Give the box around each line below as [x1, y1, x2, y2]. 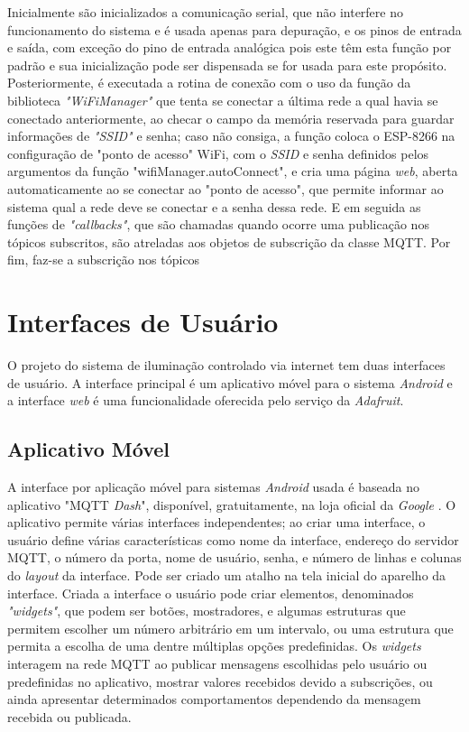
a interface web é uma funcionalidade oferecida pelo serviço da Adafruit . [7, 391, 404, 410]
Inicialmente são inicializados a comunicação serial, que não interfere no [7, 3, 403, 21]
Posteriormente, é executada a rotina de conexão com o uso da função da [7, 73, 411, 92]
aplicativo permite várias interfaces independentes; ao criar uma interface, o [7, 513, 426, 532]
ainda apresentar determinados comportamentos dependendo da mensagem [7, 690, 421, 709]
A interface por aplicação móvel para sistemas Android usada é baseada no [7, 477, 419, 496]
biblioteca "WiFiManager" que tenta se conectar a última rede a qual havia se [7, 90, 438, 109]
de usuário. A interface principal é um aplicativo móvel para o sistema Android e [7, 373, 453, 392]
